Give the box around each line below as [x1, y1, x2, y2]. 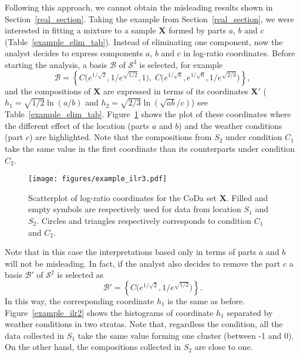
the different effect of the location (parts [5, 119, 150, 131]
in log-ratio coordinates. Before [183, 47, 295, 59]
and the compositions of [5, 84, 91, 97]
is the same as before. [167, 294, 245, 307]
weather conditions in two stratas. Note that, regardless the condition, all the [5, 318, 283, 330]
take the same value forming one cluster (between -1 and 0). [77, 329, 294, 341]
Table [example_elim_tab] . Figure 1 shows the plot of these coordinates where [5, 108, 291, 120]
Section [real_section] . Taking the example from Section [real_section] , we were [5, 12, 294, 25]
